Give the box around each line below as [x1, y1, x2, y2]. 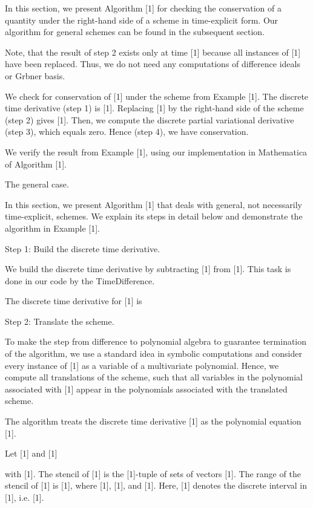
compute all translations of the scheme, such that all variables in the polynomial [5, 371, 303, 383]
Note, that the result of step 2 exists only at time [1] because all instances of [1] [5, 45, 301, 58]
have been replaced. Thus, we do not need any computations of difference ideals [5, 57, 300, 70]
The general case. [5, 178, 69, 190]
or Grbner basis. [5, 69, 65, 82]
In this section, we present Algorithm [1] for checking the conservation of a [5, 2, 282, 14]
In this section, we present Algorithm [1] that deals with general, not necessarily [5, 198, 302, 210]
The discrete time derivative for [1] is [5, 295, 142, 307]
